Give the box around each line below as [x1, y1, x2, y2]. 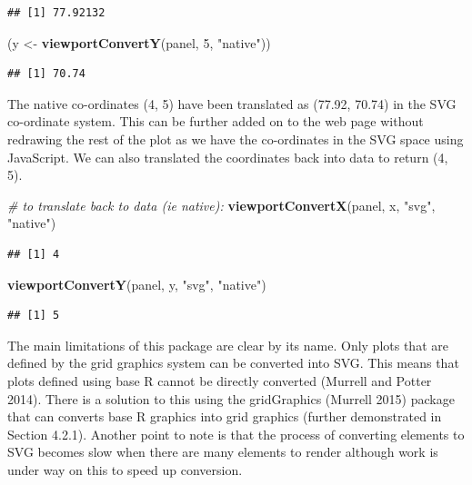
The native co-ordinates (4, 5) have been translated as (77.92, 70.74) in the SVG [7, 94, 457, 113]
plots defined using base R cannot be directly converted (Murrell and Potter [7, 371, 432, 390]
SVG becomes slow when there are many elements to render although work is [7, 442, 438, 461]
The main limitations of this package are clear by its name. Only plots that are [7, 335, 448, 354]
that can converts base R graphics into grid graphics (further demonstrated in [7, 407, 442, 426]
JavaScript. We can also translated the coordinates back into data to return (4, [7, 147, 448, 166]
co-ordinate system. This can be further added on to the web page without [7, 112, 424, 131]
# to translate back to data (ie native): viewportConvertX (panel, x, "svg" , [7, 195, 436, 214]
